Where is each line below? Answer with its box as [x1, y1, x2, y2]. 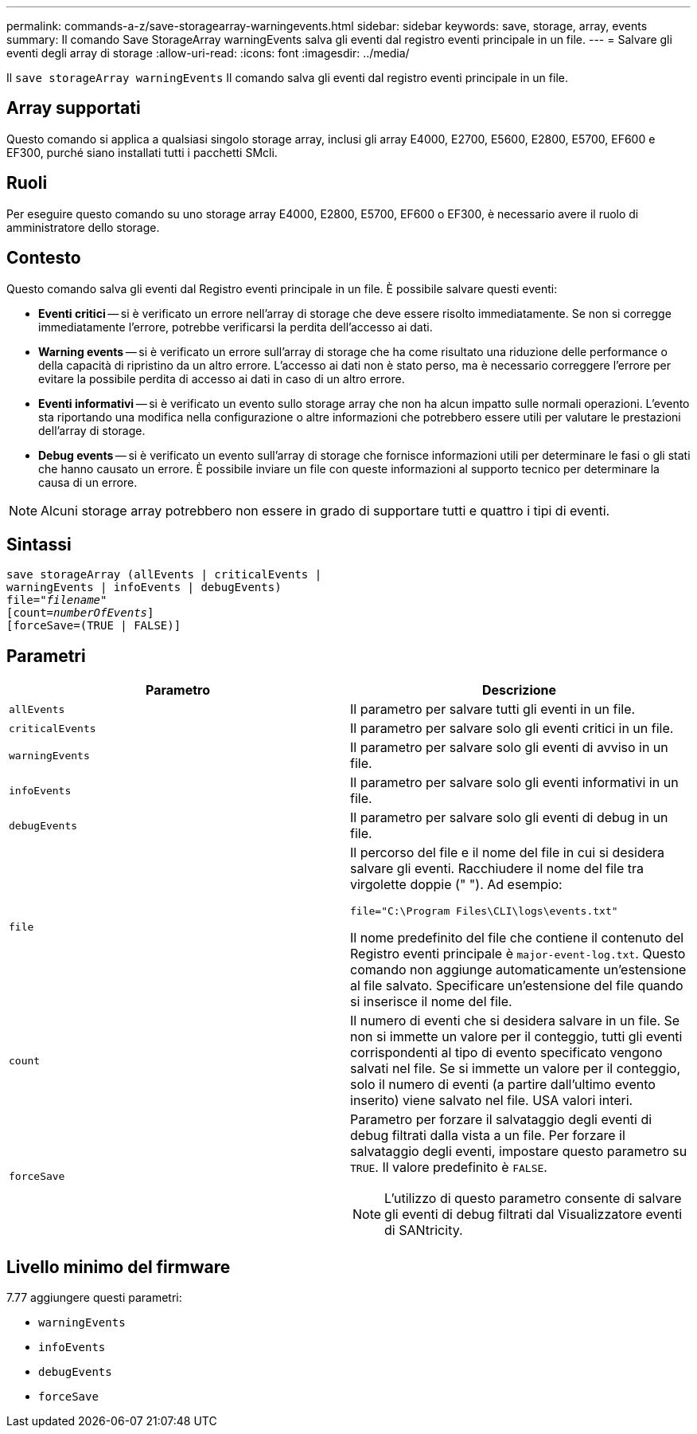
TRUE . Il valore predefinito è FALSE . [350, 1159, 547, 1176]
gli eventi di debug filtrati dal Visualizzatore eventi [384, 1206, 683, 1223]
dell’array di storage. [38, 423, 146, 437]
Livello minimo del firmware [6, 1256, 231, 1277]
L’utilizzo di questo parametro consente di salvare [384, 1190, 682, 1207]
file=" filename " [6, 594, 107, 607]
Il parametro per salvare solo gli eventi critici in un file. [350, 720, 674, 737]
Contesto [6, 248, 81, 268]
